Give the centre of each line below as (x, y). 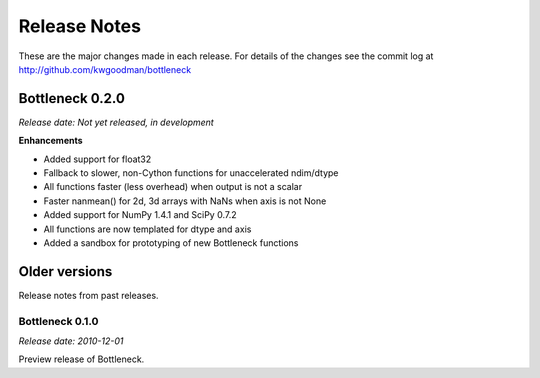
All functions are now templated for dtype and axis (147, 229)
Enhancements (51, 141)
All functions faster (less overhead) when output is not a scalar (173, 187)
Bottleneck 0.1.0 (58, 321)
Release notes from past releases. (88, 295)
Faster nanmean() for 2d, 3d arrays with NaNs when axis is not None (185, 201)
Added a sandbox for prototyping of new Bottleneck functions (171, 242)
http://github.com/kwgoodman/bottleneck (105, 69)
